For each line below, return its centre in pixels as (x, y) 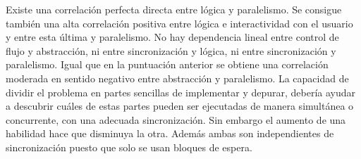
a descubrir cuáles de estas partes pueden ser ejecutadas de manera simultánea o (180, 106)
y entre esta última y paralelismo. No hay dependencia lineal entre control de (172, 37)
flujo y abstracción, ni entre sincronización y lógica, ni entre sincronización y (171, 50)
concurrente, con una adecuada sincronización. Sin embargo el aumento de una (176, 119)
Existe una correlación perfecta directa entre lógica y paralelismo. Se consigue (174, 9)
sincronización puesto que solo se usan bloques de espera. (129, 147)
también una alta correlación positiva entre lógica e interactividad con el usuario (179, 23)
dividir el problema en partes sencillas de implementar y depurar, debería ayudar (181, 92)
